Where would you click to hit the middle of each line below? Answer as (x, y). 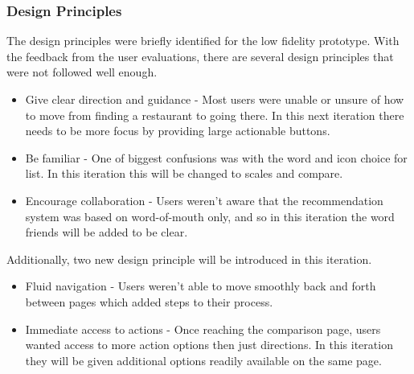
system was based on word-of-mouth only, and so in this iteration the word (210, 216)
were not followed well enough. (82, 72)
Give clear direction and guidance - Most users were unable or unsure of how (215, 99)
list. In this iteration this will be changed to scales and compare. (184, 173)
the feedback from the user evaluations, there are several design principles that (200, 56)
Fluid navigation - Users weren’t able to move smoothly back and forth (201, 286)
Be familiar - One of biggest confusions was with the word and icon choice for (216, 157)
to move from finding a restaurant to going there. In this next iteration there (215, 115)
